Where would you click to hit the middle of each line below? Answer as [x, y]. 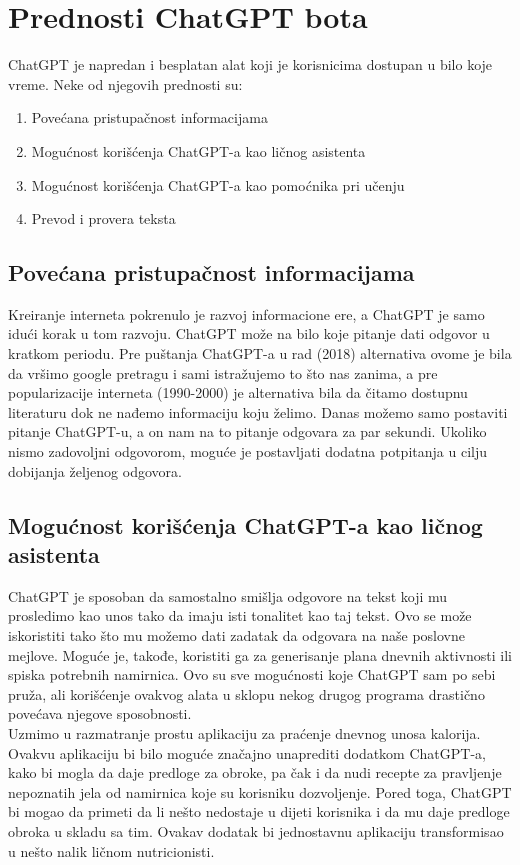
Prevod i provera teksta [103, 218]
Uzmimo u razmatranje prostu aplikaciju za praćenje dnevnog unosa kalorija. [244, 732]
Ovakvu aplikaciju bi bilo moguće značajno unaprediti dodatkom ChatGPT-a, [247, 752]
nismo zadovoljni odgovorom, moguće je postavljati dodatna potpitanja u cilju [247, 451]
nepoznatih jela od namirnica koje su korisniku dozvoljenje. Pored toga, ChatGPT [260, 791]
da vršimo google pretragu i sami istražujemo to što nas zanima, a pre [223, 372]
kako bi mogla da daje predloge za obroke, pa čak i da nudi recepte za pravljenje [255, 772]
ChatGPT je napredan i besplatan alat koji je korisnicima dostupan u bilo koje [250, 64]
